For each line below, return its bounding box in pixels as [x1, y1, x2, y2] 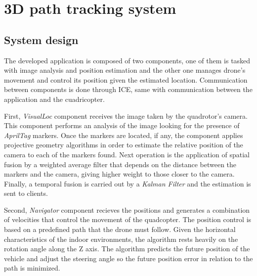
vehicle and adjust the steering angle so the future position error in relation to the [4, 253, 253, 263]
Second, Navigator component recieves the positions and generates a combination [4, 204, 250, 215]
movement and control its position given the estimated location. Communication [4, 74, 248, 85]
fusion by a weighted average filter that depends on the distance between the [4, 159, 237, 169]
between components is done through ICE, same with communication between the [4, 84, 253, 94]
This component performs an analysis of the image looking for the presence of [4, 120, 240, 131]
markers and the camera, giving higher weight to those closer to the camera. [4, 169, 235, 179]
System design [4, 32, 79, 47]
